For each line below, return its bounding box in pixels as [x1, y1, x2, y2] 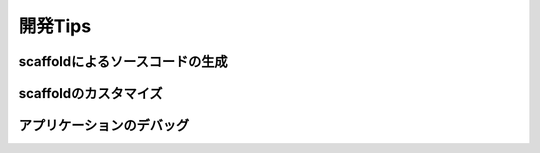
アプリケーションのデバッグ [18, 117, 190, 134]
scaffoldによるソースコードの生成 [18, 53, 229, 70]
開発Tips [18, 15, 92, 37]
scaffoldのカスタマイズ [18, 85, 164, 102]
